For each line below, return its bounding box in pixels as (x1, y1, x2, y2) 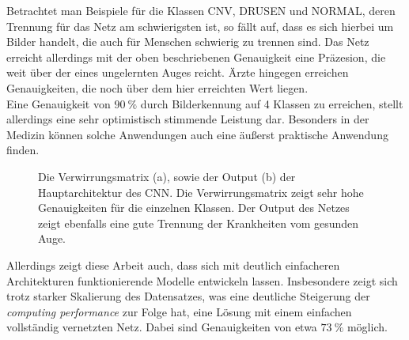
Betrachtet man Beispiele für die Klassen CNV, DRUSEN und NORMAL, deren (6, 2, 396, 18)
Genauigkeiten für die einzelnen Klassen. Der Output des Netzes (38, 199, 350, 216)
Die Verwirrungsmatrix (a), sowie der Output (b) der (38, 168, 296, 184)
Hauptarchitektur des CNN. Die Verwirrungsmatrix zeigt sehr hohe (38, 183, 364, 200)
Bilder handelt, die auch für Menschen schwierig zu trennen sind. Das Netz (6, 33, 369, 50)
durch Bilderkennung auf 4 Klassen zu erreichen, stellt (140, 95, 403, 111)
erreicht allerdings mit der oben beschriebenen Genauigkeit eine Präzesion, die (6, 48, 386, 65)
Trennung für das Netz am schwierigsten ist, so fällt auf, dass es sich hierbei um (6, 17, 394, 34)
